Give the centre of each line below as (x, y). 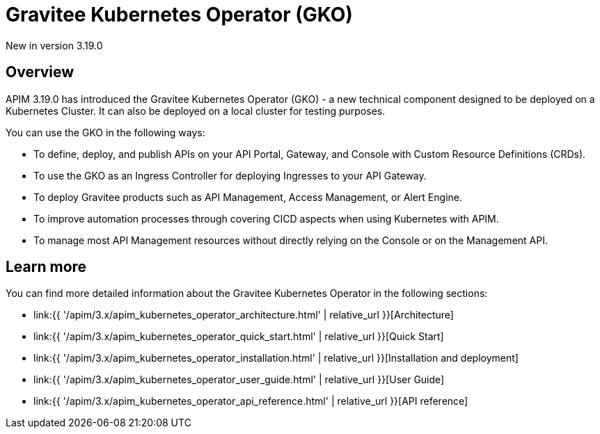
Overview (40, 72)
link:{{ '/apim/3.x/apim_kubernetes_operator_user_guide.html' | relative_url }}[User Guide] (239, 380)
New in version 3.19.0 (54, 45)
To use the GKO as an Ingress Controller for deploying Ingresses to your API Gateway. (230, 175)
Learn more (46, 267)
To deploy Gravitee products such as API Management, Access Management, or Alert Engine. (248, 197)
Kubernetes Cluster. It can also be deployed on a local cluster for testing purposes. (196, 111)
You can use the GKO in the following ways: (105, 132)
